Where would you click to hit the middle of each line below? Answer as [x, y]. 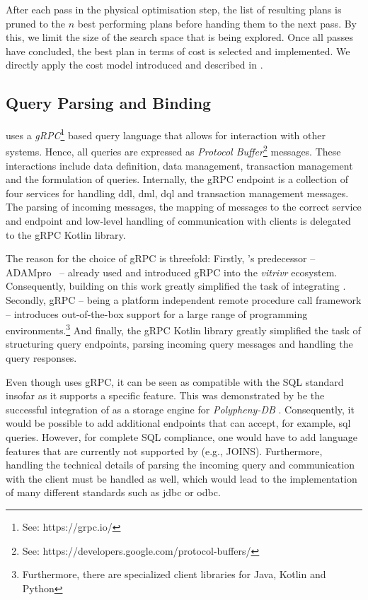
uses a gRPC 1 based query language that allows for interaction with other [166, 134]
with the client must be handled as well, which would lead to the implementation [182, 478]
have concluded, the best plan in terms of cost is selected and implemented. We [178, 51]
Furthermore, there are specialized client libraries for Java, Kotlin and [174, 574]
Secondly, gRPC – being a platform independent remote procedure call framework [184, 300]
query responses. [41, 358]
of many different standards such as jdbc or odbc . [113, 492]
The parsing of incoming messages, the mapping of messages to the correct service [184, 207]
